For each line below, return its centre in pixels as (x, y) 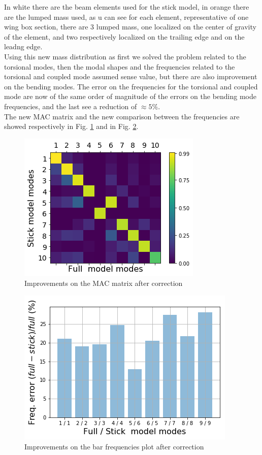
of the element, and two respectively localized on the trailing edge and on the (124, 36)
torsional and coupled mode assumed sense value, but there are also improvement (131, 76)
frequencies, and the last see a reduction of (71, 106)
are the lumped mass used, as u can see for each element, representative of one (126, 17)
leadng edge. (23, 46)
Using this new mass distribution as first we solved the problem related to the (125, 56)
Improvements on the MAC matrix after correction (104, 283)
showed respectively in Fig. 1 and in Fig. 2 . (71, 126)
